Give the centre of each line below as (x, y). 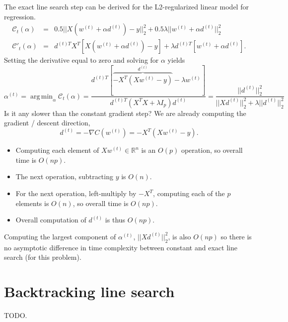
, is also (180, 236)
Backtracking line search (89, 291)
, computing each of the (189, 193)
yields (176, 60)
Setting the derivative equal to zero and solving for (81, 60)
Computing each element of (57, 150)
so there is (236, 236)
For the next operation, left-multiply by (76, 193)
